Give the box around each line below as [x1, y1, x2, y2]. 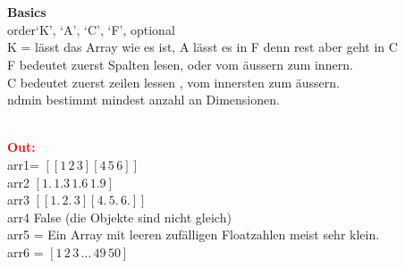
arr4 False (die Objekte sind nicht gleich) [7, 207, 232, 226]
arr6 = [7, 242, 44, 261]
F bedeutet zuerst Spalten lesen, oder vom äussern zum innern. [7, 54, 353, 73]
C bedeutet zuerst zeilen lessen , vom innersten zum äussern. [7, 72, 340, 91]
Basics [7, 3, 46, 21]
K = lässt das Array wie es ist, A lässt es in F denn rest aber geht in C [7, 38, 398, 56]
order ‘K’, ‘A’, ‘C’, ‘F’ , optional [7, 20, 175, 38]
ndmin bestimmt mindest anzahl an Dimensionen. [7, 90, 280, 109]
